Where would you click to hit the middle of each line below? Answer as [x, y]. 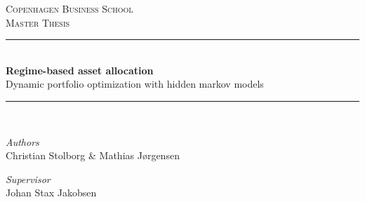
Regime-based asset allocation [80, 70]
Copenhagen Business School [69, 8]
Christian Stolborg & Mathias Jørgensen [93, 155]
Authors [22, 141]
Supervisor [28, 179]
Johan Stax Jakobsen [51, 193]
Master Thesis [38, 22]
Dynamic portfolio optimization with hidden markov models [135, 84]
